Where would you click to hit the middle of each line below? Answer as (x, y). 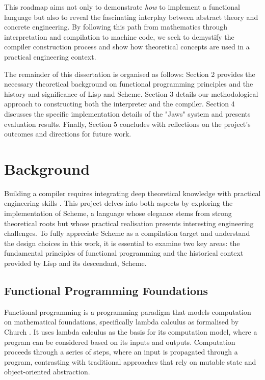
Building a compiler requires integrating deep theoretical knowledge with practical (132, 193)
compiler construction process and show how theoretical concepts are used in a (127, 47)
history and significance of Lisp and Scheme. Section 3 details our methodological (131, 93)
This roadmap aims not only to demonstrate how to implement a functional (122, 7)
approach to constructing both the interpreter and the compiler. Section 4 (120, 104)
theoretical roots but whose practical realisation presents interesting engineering (129, 223)
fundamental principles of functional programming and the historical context (124, 253)
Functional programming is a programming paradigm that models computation (128, 311)
